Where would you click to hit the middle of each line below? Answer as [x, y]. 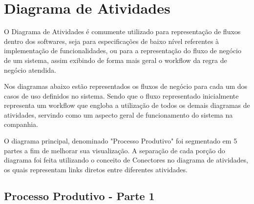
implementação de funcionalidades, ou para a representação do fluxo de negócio [123, 51]
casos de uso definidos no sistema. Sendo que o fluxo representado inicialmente [121, 95]
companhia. [21, 124]
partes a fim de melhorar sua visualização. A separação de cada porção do [115, 150]
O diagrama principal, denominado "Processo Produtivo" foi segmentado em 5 [121, 141]
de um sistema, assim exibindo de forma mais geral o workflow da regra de [116, 60]
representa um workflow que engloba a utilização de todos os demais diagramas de [127, 105]
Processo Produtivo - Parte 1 [79, 195]
